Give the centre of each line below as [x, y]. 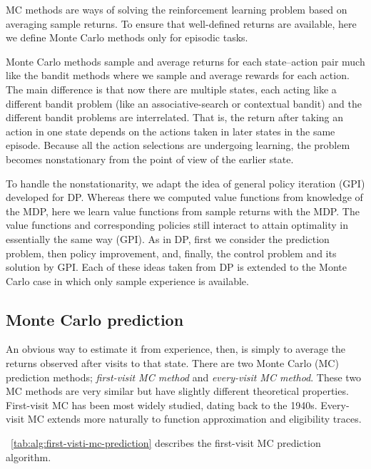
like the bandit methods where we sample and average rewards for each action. [178, 75]
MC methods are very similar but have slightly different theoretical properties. [177, 391]
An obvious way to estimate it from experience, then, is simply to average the [176, 349]
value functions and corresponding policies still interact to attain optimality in [177, 225]
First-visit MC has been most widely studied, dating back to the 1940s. [162, 404]
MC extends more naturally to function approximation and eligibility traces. [194, 419]
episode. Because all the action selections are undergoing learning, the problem [178, 145]
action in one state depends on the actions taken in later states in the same [171, 131]
